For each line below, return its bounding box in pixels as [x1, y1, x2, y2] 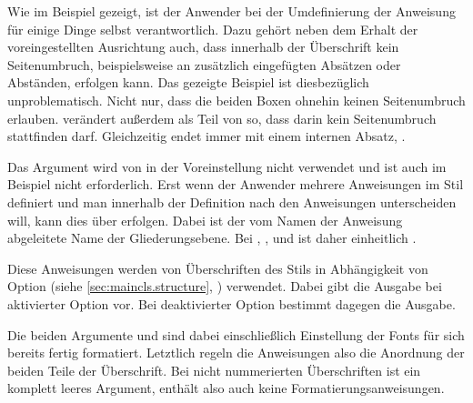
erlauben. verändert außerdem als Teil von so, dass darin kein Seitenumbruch [7, 108, 437, 127]
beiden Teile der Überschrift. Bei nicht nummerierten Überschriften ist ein [7, 360, 421, 379]
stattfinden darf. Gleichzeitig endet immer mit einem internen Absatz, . [7, 126, 406, 146]
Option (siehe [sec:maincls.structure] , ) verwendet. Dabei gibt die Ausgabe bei [7, 277, 442, 296]
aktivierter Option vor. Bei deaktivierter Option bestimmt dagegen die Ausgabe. [7, 294, 456, 313]
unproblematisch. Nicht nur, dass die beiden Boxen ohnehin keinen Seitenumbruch [7, 90, 466, 109]
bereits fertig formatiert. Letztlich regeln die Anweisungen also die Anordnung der [7, 343, 465, 362]
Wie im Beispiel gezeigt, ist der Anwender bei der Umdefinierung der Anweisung [7, 2, 456, 20]
